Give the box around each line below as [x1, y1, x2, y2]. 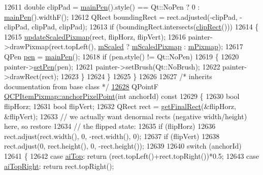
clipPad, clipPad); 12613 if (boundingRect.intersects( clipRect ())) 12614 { [31, 21, 259, 32]
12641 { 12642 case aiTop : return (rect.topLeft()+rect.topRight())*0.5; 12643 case [4, 150, 259, 161]
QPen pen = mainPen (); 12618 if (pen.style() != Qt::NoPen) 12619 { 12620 [4, 51, 239, 61]
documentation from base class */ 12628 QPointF [4, 81, 159, 91]
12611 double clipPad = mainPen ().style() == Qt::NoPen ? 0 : [4, 2, 200, 12]
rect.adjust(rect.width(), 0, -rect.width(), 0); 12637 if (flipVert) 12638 [4, 130, 220, 141]
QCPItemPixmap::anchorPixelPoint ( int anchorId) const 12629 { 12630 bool [4, 91, 240, 101]
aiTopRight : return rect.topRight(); [4, 160, 114, 171]
